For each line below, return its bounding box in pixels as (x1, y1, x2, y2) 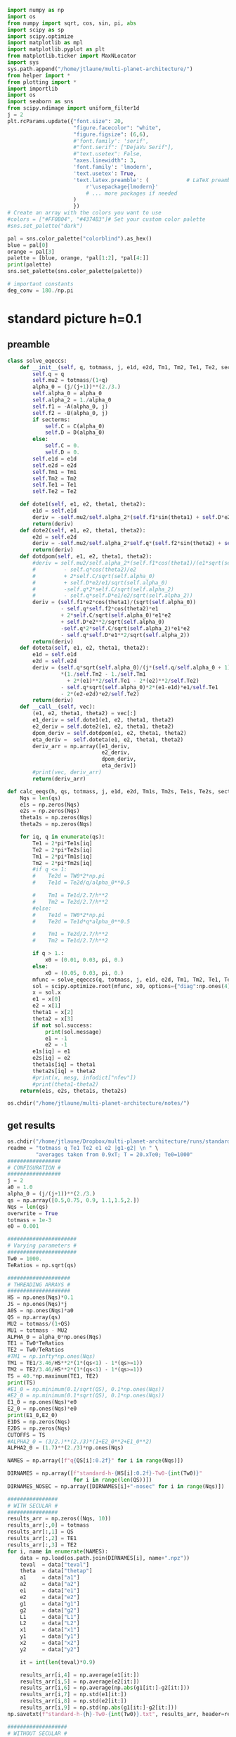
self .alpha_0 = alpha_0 (32, 390, 102, 397)
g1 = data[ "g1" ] (20, 1600, 80, 1607)
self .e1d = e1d (32, 455, 77, 462)
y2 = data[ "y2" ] (20, 1646, 80, 1653)
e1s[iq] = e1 (32, 1048, 71, 1055)
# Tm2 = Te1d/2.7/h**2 (32, 937, 109, 944)
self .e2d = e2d (32, 461, 77, 469)
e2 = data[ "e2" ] (20, 1594, 80, 1601)
